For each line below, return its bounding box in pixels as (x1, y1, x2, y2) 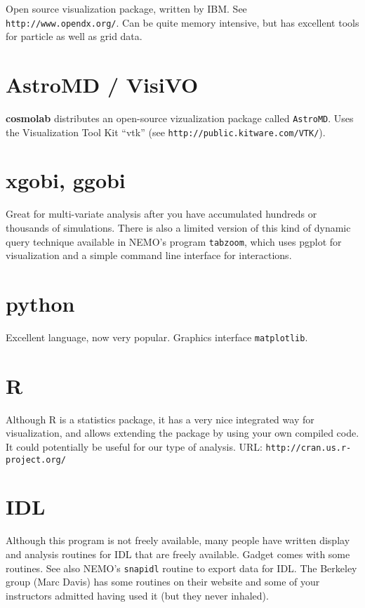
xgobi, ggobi (6, 166, 126, 194)
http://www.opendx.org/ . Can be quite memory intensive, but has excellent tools (6, 15, 359, 29)
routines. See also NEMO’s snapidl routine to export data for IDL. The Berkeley (6, 560, 357, 575)
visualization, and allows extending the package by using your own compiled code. (6, 425, 359, 440)
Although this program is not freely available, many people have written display (6, 533, 350, 548)
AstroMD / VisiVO (6, 70, 199, 99)
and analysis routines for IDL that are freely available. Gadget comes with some (6, 546, 350, 561)
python (6, 289, 75, 318)
